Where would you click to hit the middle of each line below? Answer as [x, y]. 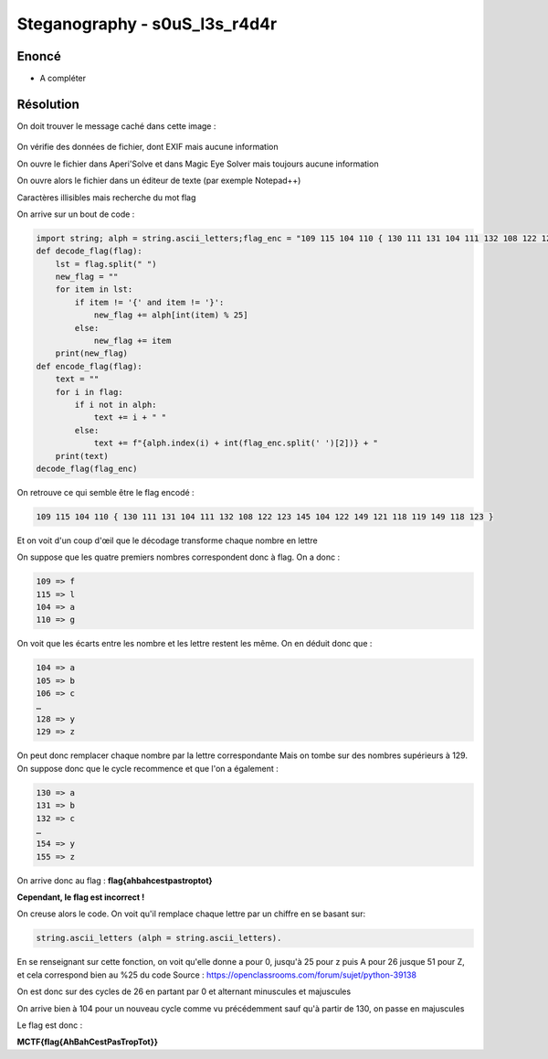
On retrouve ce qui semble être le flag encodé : [106, 492]
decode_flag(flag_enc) [87, 468]
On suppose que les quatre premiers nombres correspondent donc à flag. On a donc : [179, 557]
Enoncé [39, 56]
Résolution [48, 104]
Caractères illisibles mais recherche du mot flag [106, 198]
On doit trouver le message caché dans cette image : [116, 126]
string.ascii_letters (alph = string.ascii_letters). [159, 938]
